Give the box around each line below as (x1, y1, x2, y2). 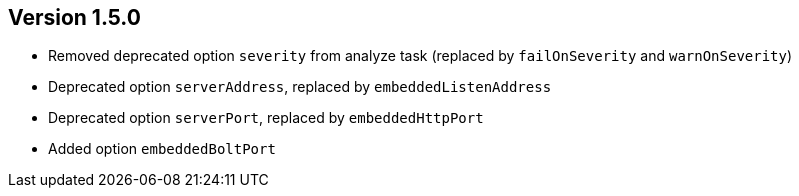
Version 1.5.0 (8, 5, 141, 30)
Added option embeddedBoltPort (48, 140, 276, 158)
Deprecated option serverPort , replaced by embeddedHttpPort (48, 109, 484, 127)
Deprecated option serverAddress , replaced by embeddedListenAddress (48, 78, 552, 96)
